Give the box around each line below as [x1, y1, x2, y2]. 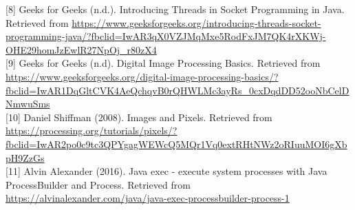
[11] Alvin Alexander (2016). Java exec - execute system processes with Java [6, 164, 327, 178]
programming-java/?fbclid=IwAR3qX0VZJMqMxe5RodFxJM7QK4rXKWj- [6, 29, 326, 43]
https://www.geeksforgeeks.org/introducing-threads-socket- [72, 15, 321, 30]
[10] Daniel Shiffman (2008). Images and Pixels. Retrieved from [6, 109, 272, 124]
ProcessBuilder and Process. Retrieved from [6, 177, 191, 191]
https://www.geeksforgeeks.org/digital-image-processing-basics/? [6, 69, 279, 83]
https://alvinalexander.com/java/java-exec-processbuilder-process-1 [6, 191, 290, 205]
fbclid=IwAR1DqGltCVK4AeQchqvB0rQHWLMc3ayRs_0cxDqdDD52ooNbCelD [6, 83, 349, 97]
